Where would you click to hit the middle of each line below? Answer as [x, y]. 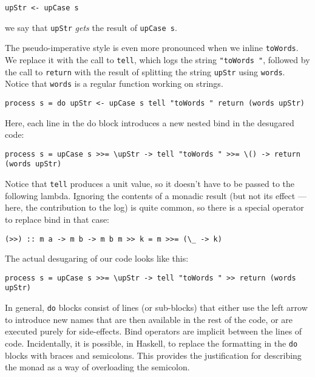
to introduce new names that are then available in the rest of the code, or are [149, 319]
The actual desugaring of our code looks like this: [97, 258]
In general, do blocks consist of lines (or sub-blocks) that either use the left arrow [156, 307]
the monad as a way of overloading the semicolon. [97, 367]
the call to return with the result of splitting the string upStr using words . [145, 71]
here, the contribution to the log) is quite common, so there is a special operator [154, 207]
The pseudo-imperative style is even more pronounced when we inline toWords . [152, 48]
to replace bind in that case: [57, 219]
